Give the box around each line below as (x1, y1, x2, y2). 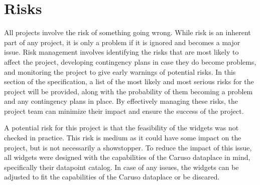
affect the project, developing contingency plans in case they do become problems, (4, 56, 256, 67)
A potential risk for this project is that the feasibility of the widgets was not (4, 122, 239, 133)
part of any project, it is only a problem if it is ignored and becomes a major (4, 37, 240, 47)
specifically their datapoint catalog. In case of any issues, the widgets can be (4, 161, 239, 172)
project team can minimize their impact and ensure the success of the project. (4, 105, 244, 116)
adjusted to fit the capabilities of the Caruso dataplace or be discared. (4, 171, 220, 182)
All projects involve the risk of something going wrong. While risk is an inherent (4, 27, 251, 38)
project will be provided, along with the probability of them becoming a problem (4, 86, 253, 96)
